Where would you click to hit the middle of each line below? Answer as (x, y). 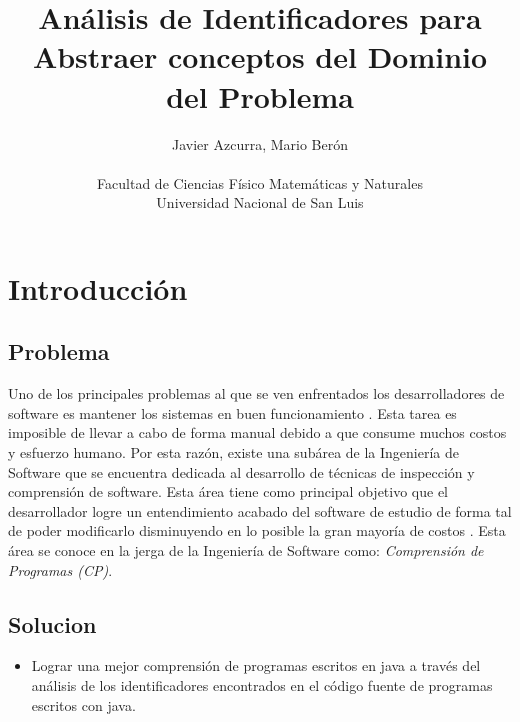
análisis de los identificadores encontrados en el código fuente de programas (262, 685)
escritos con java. (83, 704)
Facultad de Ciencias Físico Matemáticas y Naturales (260, 182)
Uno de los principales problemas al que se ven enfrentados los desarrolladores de (256, 393)
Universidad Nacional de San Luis (260, 202)
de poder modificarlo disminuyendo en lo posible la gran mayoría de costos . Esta (257, 530)
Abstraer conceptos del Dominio (260, 56)
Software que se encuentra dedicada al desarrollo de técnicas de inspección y (241, 471)
